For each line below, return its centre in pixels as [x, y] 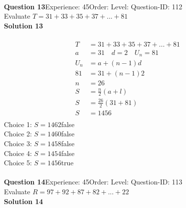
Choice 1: [18, 124]
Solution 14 [24, 201]
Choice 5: [18, 163]
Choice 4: [18, 153]
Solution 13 [24, 25]
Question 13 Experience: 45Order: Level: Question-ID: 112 [93, 6]
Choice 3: [18, 143]
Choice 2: [18, 134]
